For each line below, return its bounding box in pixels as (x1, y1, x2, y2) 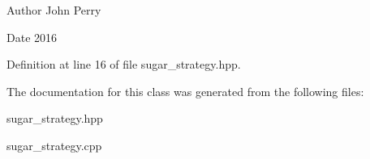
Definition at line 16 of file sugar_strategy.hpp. (6, 56, 241, 73)
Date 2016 (6, 28, 58, 45)
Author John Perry (6, 2, 101, 18)
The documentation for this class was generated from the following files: (6, 82, 364, 99)
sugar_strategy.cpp (6, 136, 102, 153)
